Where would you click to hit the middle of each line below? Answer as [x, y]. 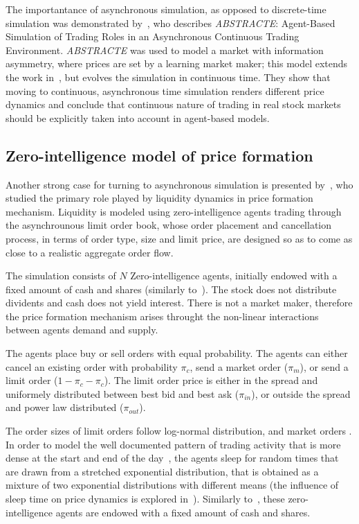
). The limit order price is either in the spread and [211, 380]
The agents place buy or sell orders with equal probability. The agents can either [177, 353]
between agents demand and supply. [82, 330]
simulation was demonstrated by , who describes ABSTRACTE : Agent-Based [171, 23]
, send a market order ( [239, 366]
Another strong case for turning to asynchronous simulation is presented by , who [179, 184]
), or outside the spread [301, 393]
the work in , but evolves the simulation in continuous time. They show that [168, 77]
